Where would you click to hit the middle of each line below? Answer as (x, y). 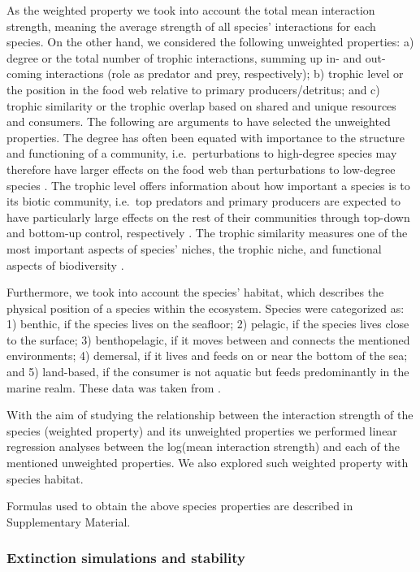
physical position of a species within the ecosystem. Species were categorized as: (206, 308)
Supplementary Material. (69, 521)
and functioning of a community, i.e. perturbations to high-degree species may (202, 153)
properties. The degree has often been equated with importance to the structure (206, 137)
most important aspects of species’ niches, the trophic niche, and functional (194, 248)
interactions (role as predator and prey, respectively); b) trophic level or (225, 74)
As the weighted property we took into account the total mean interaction (191, 10)
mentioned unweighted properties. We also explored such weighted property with (208, 463)
